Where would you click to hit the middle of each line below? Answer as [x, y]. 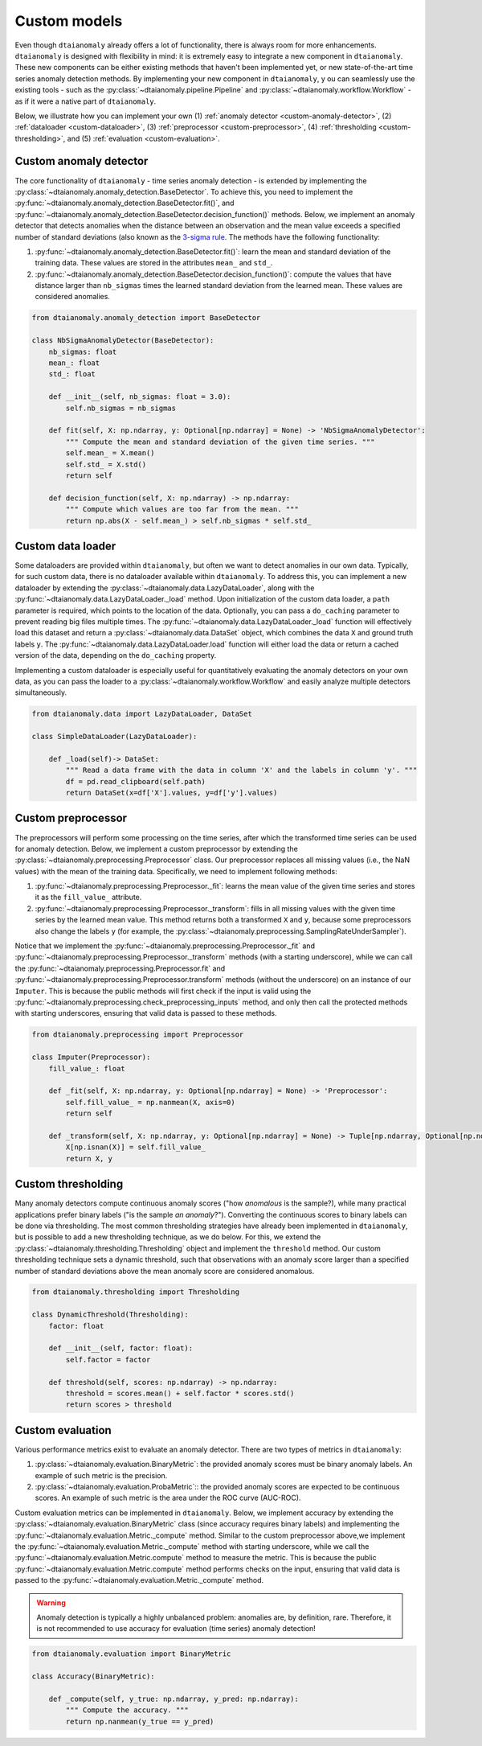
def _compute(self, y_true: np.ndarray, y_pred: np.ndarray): [174, 1699]
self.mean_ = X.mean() [110, 453]
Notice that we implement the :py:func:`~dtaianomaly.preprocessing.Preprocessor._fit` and [165, 946]
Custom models [69, 21]
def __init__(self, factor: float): [120, 1348]
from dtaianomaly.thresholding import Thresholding [136, 1292]
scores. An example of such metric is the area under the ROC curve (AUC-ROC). [168, 1498]
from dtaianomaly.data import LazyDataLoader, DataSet [142, 714]
